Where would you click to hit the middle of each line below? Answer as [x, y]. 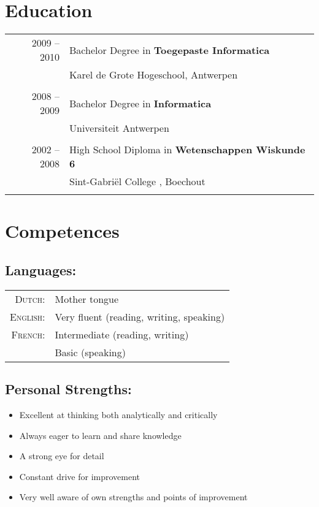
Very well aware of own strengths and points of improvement [133, 497]
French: [28, 334]
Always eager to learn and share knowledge [100, 435]
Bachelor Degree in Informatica [140, 103]
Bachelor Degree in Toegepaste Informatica [170, 50]
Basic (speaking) [90, 352]
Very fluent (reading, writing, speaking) [140, 316]
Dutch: [30, 299]
